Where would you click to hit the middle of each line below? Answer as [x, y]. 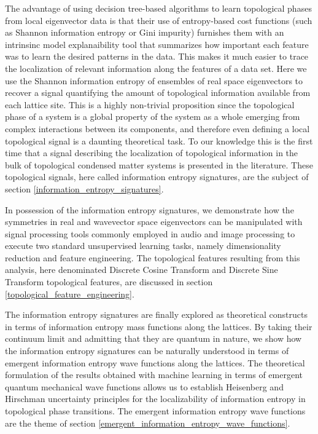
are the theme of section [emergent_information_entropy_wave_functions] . [148, 423]
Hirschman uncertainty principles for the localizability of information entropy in [155, 399]
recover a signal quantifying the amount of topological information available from [158, 93]
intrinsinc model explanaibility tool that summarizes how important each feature [157, 44]
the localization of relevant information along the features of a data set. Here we [156, 68]
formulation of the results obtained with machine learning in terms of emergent [154, 375]
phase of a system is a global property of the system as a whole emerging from [153, 116]
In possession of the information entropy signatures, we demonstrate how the [149, 209]
